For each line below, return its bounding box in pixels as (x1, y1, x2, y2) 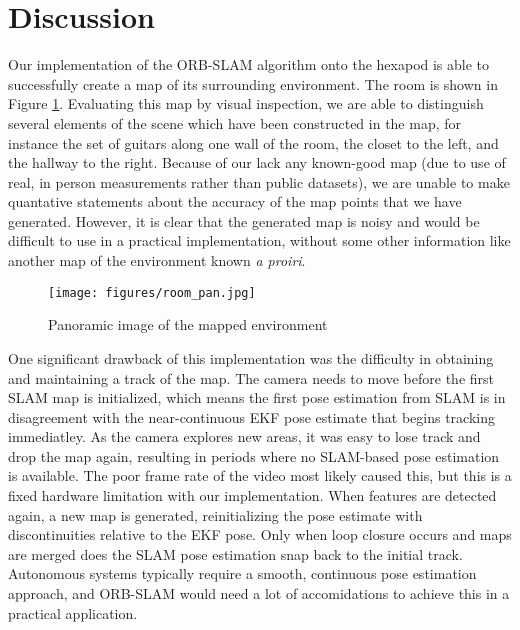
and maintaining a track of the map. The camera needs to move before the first (8, 367, 494, 388)
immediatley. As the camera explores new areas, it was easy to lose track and (8, 426, 481, 447)
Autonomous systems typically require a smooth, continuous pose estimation (8, 563, 477, 584)
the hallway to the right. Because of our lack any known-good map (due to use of (8, 152, 506, 173)
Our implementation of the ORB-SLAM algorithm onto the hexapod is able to (8, 54, 490, 75)
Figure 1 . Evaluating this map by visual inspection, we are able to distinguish (8, 93, 484, 114)
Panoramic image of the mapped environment (48, 314, 328, 335)
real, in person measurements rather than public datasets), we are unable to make (8, 171, 510, 192)
